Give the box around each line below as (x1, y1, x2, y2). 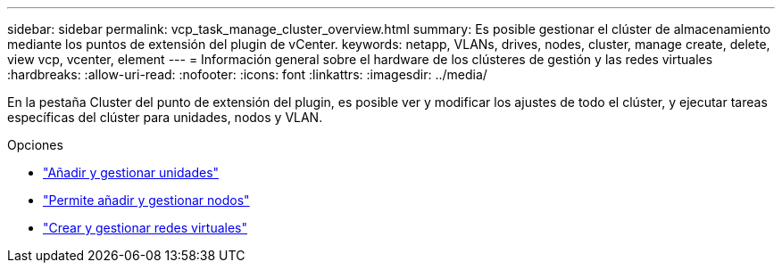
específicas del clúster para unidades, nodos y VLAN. (7, 110, 323, 125)
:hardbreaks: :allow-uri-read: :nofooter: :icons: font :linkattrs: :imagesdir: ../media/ (7, 67, 487, 82)
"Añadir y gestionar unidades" (43, 165, 220, 180)
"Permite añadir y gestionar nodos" (43, 192, 250, 208)
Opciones (7, 137, 63, 152)
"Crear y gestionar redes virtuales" (43, 220, 247, 235)
